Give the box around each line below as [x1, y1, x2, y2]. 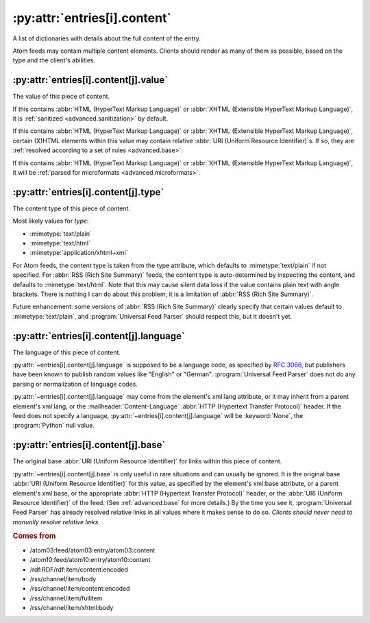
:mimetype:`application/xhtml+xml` [29, 249, 128, 257]
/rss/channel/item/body [29, 574, 97, 583]
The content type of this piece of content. [12, 204, 130, 212]
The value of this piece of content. [12, 93, 110, 101]
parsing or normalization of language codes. [12, 380, 138, 388]
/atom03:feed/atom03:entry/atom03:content [29, 546, 156, 554]
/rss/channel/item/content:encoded [29, 585, 130, 593]
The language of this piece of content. [12, 348, 121, 356]
